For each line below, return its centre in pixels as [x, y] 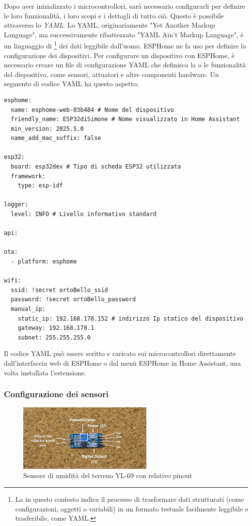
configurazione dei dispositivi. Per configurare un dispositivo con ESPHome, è [119, 55]
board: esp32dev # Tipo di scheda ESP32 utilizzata [96, 167]
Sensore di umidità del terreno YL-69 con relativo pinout [108, 475]
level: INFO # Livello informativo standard [84, 214]
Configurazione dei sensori [56, 394]
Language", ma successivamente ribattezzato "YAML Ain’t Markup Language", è [124, 34]
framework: [28, 176]
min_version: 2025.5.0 [47, 129]
